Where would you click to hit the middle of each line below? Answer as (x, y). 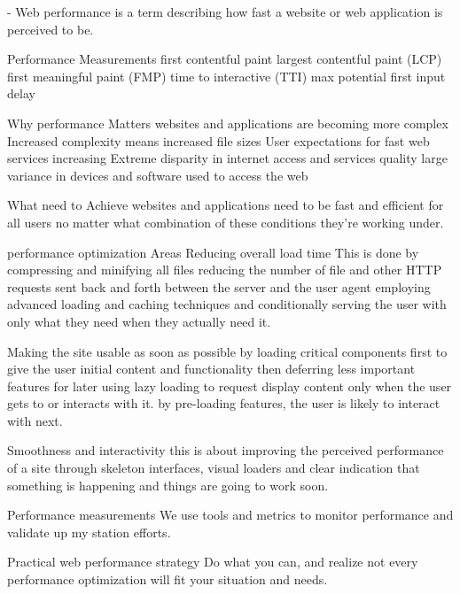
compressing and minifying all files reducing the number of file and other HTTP (225, 270)
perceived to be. (51, 29)
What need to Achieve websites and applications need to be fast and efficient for (226, 205)
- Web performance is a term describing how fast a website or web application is (225, 12)
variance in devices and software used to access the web (158, 175)
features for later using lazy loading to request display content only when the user (230, 386)
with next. (35, 420)
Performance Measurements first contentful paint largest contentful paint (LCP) (225, 59)
